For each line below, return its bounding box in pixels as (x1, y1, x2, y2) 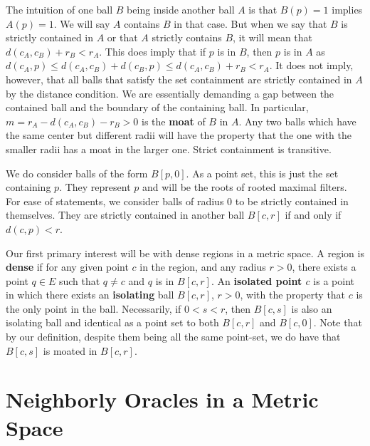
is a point (313, 273, 354, 288)
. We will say (53, 16, 110, 31)
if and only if (285, 207, 342, 222)
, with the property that (240, 287, 346, 302)
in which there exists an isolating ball (6, 287, 174, 302)
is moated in (43, 343, 97, 358)
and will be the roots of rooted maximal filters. (142, 180, 347, 195)
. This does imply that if (99, 43, 206, 58)
